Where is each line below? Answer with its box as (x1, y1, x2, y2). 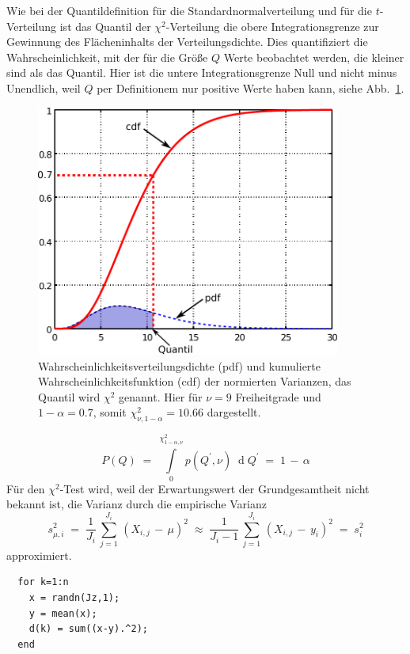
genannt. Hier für (119, 388, 203, 405)
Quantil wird (38, 388, 101, 405)
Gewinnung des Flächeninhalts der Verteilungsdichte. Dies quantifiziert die (6, 33, 368, 50)
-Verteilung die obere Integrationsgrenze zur (165, 17, 379, 34)
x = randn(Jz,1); (28, 592, 120, 604)
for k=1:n (17, 576, 69, 588)
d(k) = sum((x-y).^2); (28, 623, 148, 635)
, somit (93, 404, 127, 420)
